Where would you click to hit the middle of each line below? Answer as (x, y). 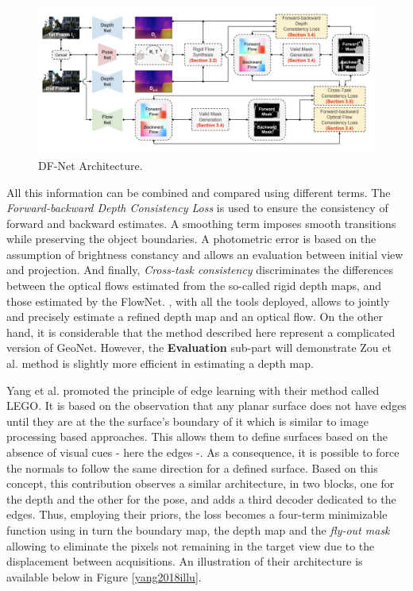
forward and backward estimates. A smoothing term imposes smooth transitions (201, 223)
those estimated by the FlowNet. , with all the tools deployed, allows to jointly (198, 301)
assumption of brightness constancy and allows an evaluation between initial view (205, 254)
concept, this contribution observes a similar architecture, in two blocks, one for (201, 483)
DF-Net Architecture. (91, 165)
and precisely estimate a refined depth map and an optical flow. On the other (195, 317)
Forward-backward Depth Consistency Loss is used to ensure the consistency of (197, 208)
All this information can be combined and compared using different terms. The (199, 192)
